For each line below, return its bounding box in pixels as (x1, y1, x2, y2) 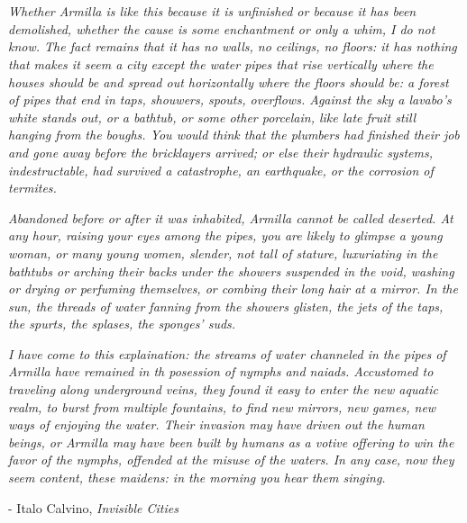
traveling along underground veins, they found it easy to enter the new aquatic (8, 380, 438, 399)
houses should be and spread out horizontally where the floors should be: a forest (8, 72, 449, 91)
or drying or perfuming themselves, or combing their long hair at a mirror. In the (8, 279, 458, 298)
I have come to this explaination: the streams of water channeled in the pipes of (8, 344, 446, 363)
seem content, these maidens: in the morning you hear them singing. (8, 468, 386, 487)
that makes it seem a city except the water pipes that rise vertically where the (8, 54, 434, 73)
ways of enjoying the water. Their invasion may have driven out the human (8, 415, 425, 434)
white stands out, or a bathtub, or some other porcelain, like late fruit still (8, 107, 417, 126)
